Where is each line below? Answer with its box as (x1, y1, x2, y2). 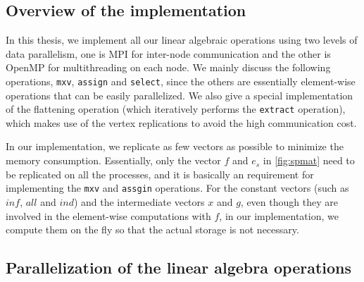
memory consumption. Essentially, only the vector (6, 153, 221, 168)
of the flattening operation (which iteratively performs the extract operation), (6, 102, 346, 116)
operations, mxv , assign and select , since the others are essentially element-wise (6, 73, 356, 88)
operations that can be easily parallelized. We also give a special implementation (6, 87, 353, 102)
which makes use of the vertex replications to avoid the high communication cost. (6, 115, 357, 130)
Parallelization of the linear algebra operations (6, 257, 352, 278)
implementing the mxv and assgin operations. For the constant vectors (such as (6, 180, 349, 195)
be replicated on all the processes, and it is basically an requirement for (6, 166, 314, 181)
